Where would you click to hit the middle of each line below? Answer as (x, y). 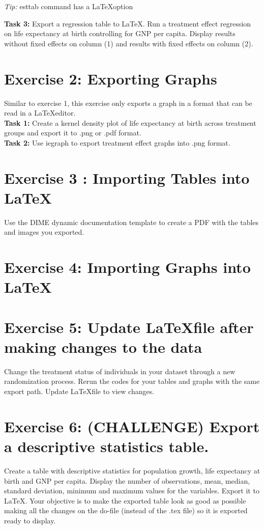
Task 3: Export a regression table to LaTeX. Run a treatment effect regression (128, 23)
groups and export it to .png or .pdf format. (73, 133)
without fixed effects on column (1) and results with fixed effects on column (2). (129, 43)
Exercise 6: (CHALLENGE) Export (132, 426)
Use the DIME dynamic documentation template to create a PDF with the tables (131, 222)
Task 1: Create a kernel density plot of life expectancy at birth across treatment (130, 122)
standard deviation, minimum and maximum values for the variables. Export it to (132, 491)
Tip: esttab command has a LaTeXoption (69, 6)
